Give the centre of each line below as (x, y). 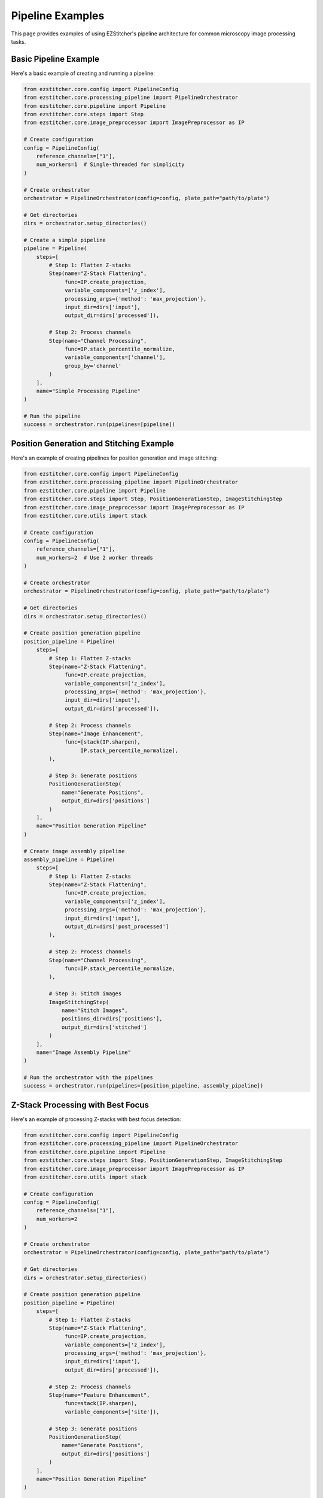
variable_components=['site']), (112, 1412)
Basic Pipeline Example (55, 59)
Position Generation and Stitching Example (92, 443)
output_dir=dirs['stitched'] (104, 1027)
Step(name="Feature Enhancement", (99, 1395)
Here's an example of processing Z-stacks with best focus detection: (96, 1119)
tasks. (19, 41)
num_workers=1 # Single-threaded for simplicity (110, 164)
